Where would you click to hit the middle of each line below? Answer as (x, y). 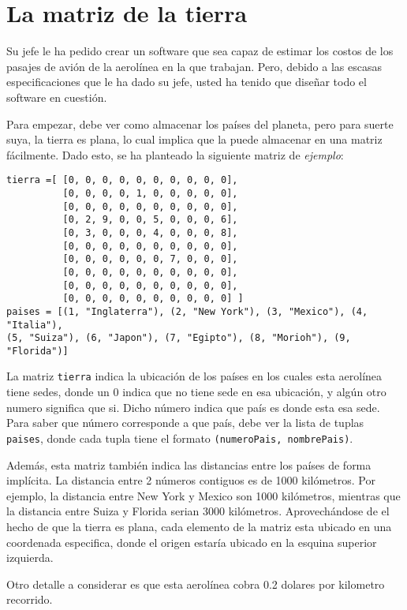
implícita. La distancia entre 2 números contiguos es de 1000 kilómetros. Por (191, 480)
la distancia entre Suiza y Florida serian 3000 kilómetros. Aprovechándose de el (198, 511)
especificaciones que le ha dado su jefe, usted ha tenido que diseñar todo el (187, 82)
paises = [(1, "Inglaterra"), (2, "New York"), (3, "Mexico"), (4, (187, 311)
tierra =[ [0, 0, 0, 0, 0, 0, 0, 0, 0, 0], (122, 180)
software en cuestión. (57, 97)
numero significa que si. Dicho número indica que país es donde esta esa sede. (193, 407)
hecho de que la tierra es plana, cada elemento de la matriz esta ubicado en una (199, 526)
